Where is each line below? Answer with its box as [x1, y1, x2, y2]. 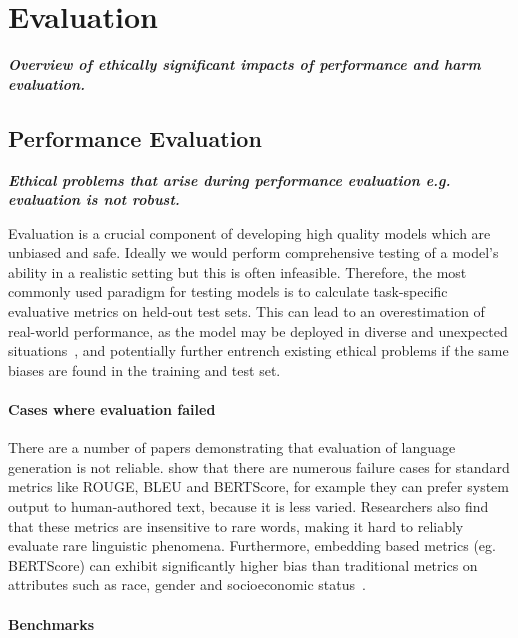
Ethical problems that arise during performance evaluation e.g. [8, 169, 451, 190]
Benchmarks [8, 613, 95, 634]
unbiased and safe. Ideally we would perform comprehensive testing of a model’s [8, 242, 499, 263]
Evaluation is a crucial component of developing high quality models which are [8, 222, 491, 243]
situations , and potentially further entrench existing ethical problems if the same [8, 340, 509, 361]
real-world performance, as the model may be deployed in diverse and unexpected [8, 320, 508, 341]
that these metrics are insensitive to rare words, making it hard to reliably [8, 515, 464, 536]
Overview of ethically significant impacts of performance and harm [8, 54, 481, 75]
